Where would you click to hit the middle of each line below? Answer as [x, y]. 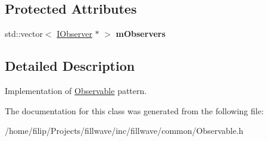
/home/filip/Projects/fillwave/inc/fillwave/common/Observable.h [124, 131]
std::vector [24, 34]
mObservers [141, 34]
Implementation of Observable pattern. [76, 90]
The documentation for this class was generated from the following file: [134, 110]
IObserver [74, 34]
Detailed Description [70, 66]
